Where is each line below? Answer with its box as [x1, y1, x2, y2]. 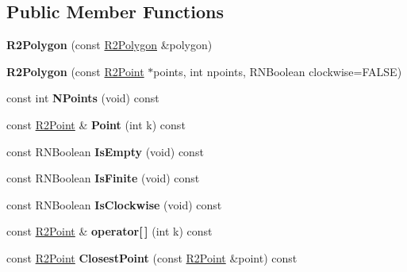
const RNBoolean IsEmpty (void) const [6, 143, 204, 159]
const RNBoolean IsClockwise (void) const [6, 196, 222, 213]
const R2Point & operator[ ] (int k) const [6, 223, 213, 239]
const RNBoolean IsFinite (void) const [6, 170, 200, 186]
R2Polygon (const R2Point [6, 63, 144, 79]
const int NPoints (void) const [6, 90, 159, 106]
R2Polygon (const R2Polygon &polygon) [6, 36, 213, 53]
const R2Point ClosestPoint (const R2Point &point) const [6, 249, 298, 266]
